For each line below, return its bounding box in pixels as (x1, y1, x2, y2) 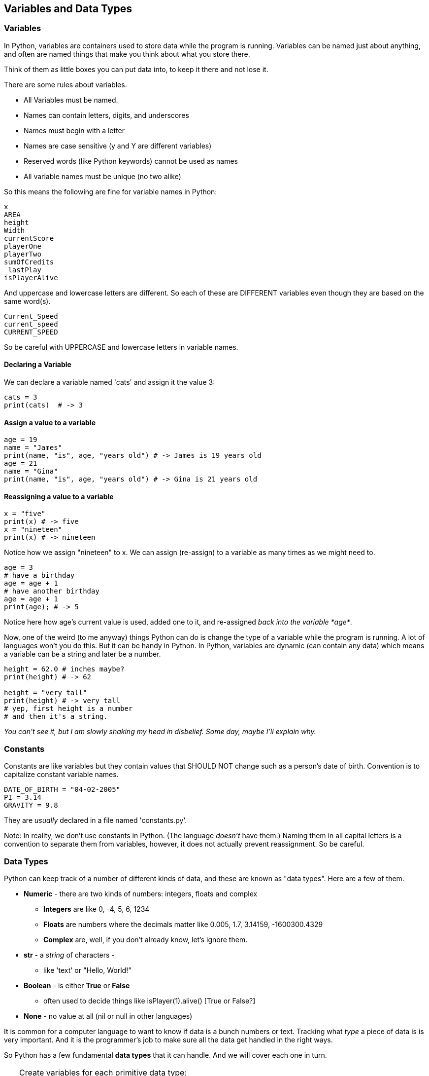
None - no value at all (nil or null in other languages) (24, 1011, 193, 1020)
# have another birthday (4, 587, 99, 595)
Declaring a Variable (4, 360, 71, 369)
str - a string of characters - (24, 950, 115, 959)
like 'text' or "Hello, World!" (43, 965, 132, 974)
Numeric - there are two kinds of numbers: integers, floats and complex (24, 889, 258, 898)
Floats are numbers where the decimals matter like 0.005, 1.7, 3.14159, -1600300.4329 (43, 920, 323, 928)
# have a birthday (4, 571, 75, 580)
